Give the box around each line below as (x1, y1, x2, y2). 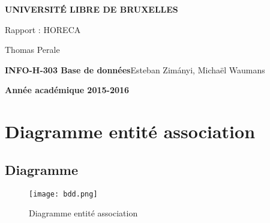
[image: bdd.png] (29, 189, 98, 198)
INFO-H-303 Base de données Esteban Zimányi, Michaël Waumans (5, 63, 265, 76)
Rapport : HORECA (5, 23, 81, 35)
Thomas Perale (5, 43, 60, 56)
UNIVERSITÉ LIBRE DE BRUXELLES (5, 3, 178, 15)
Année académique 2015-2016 (5, 84, 130, 96)
